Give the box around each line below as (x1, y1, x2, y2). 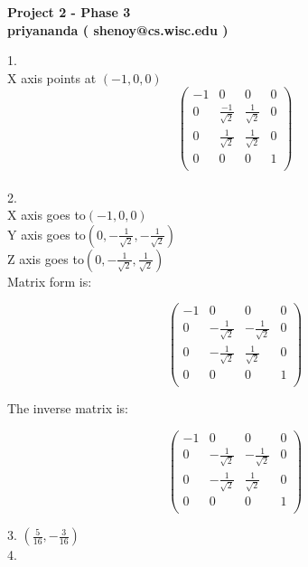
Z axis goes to (7, 249, 84, 268)
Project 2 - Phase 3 (7, 3, 131, 21)
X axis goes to (7, 205, 86, 224)
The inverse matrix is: (7, 399, 128, 418)
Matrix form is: (7, 271, 92, 290)
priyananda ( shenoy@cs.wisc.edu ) (7, 20, 229, 39)
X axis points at (7, 68, 97, 87)
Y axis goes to (7, 224, 86, 243)
